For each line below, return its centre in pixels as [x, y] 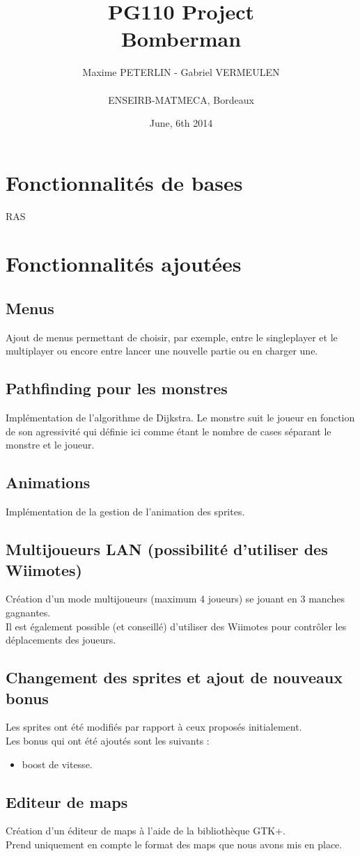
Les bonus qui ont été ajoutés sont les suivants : [108, 740]
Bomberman [181, 39]
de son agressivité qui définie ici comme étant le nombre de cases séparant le [169, 431]
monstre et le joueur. [50, 445]
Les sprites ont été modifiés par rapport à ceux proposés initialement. [154, 727]
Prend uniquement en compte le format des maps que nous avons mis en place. [174, 844]
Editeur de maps [67, 801]
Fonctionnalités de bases [124, 182]
